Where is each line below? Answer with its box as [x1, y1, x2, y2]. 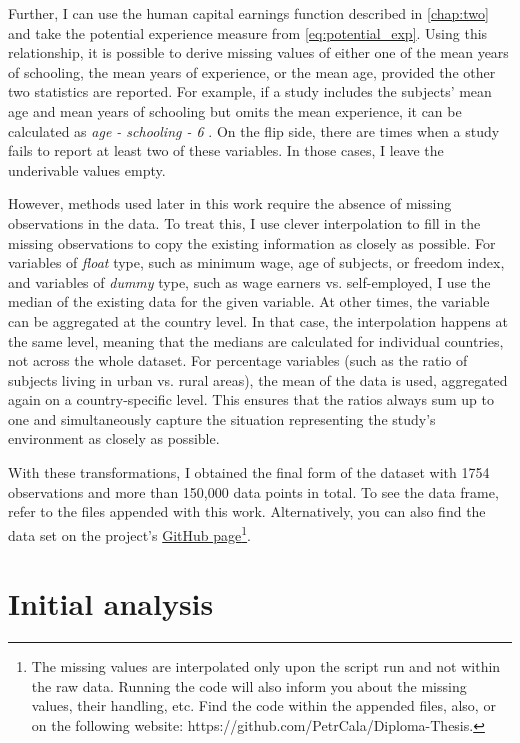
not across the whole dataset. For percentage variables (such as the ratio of [8, 350, 468, 371]
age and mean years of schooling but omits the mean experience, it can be [8, 100, 462, 121]
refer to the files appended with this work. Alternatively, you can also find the [8, 501, 486, 522]
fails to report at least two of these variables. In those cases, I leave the [8, 140, 444, 161]
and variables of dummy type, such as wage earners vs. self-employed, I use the [8, 271, 491, 292]
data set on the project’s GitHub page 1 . [8, 521, 251, 545]
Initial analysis [8, 583, 214, 624]
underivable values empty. [8, 159, 166, 180]
